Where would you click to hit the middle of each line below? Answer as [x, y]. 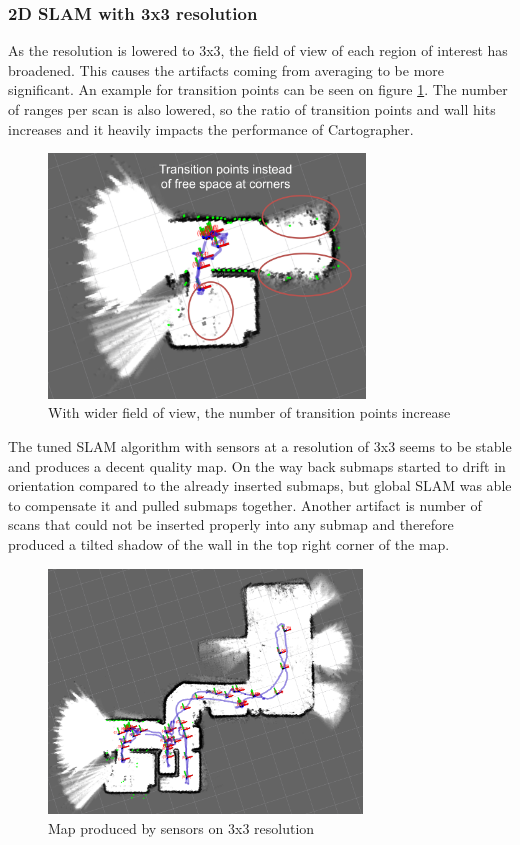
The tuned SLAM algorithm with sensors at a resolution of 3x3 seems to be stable [260, 446]
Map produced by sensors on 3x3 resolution [181, 827]
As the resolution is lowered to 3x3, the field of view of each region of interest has [258, 50]
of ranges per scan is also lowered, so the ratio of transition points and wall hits [252, 109]
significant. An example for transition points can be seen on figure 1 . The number [258, 89]
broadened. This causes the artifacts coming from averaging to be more [226, 69]
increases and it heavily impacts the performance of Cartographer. [211, 128]
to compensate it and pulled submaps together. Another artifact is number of [245, 504]
